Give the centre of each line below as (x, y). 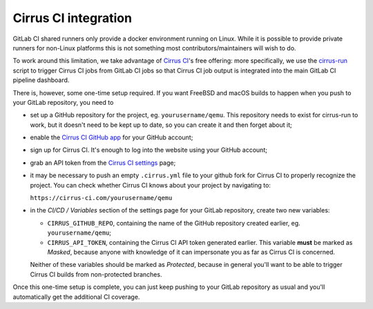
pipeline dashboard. (41, 80)
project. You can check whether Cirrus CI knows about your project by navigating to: (150, 185)
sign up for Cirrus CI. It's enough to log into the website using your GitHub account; (149, 150)
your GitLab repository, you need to (63, 102)
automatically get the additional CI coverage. (76, 297)
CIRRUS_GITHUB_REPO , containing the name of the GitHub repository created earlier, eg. (174, 223)
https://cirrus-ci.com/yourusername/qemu (101, 198)
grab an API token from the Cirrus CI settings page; (103, 163)
